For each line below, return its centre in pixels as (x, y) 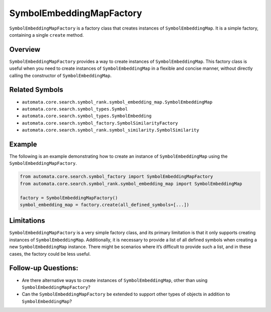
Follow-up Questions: (44, 268)
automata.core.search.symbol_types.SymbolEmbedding (87, 116)
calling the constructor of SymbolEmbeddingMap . (60, 75)
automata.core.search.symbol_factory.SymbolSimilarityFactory (100, 123)
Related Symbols (36, 90)
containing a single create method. (46, 35)
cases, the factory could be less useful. (50, 254)
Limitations (27, 221)
